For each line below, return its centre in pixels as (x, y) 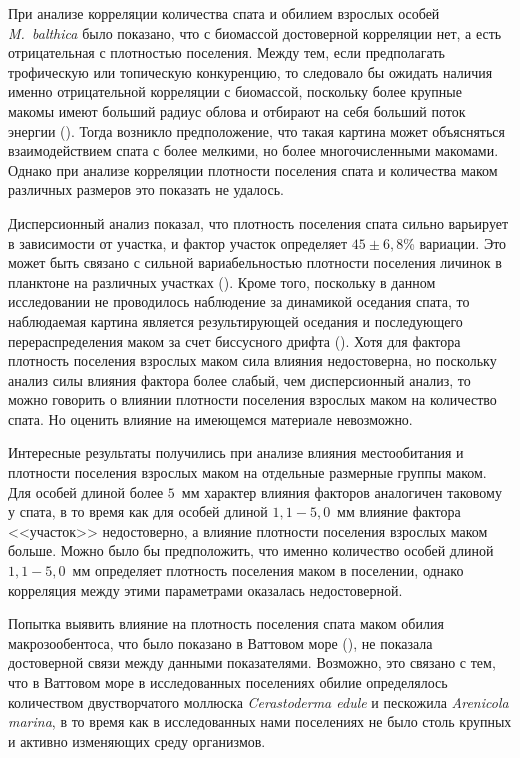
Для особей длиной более (86, 491)
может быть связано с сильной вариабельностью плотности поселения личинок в (255, 262)
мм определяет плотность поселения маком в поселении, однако (268, 570)
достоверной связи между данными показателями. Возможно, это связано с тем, (252, 662)
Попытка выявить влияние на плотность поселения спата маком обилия (226, 623)
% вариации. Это (455, 242)
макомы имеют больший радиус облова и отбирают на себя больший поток (237, 110)
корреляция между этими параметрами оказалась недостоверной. (205, 589)
